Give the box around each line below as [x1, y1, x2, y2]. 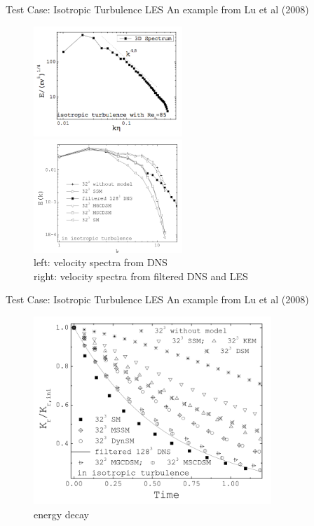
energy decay [34, 507, 89, 522]
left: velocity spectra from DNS [34, 255, 168, 270]
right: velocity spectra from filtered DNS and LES [34, 268, 248, 283]
